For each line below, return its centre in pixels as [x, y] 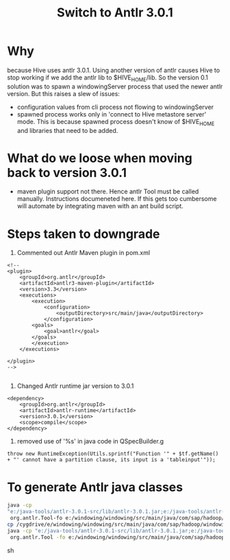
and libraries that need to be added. [67, 130]
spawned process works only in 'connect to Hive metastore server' [112, 114]
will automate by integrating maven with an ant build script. [100, 206]
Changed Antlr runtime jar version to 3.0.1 [75, 386]
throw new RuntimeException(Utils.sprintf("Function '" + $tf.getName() [113, 454]
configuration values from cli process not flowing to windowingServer [115, 107]
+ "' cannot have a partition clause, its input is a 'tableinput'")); [111, 460]
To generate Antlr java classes [95, 487]
